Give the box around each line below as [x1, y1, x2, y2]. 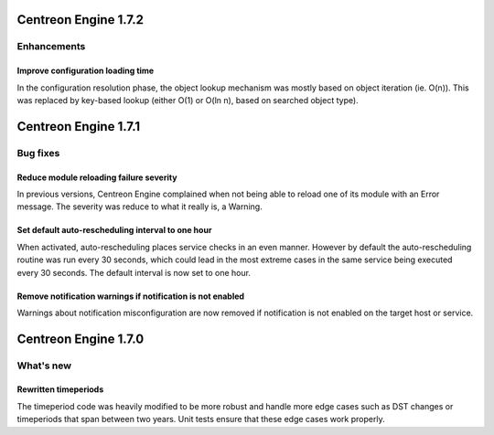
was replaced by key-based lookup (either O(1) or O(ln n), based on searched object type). [16, 94, 359, 105]
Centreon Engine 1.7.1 [16, 119, 141, 134]
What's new [16, 359, 72, 372]
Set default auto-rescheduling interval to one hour [16, 225, 212, 236]
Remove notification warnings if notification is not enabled [16, 291, 245, 302]
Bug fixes [16, 146, 60, 159]
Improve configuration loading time [16, 65, 155, 77]
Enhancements [16, 40, 86, 53]
